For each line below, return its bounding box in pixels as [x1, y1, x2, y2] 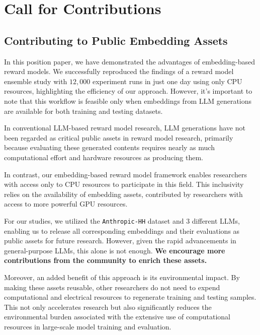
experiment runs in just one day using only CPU [92, 76, 242, 86]
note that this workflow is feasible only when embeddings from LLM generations [4, 95, 252, 106]
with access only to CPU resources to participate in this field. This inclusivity [4, 179, 244, 189]
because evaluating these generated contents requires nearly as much [4, 142, 215, 153]
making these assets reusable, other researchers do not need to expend [4, 282, 220, 292]
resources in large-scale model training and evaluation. [4, 321, 171, 331]
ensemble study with [4, 76, 67, 86]
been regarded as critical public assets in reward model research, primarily [4, 132, 233, 143]
